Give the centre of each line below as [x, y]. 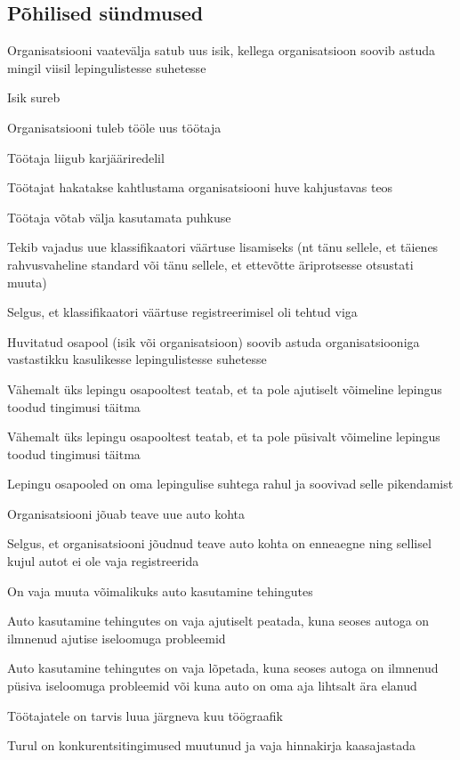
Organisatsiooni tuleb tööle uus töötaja [114, 127]
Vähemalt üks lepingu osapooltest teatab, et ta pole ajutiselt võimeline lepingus [225, 388]
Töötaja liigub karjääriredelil [86, 157]
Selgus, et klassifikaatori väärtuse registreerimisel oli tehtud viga [182, 312]
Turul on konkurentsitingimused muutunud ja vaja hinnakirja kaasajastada [212, 745]
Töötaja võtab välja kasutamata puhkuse [119, 217]
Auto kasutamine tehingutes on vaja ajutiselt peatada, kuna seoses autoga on [218, 621]
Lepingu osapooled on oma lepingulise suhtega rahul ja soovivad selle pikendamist [230, 484]
